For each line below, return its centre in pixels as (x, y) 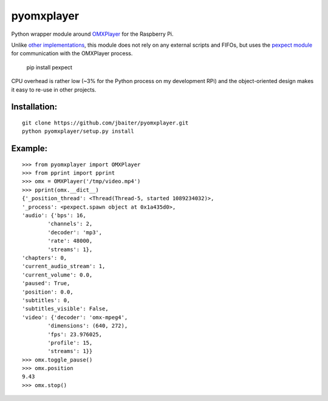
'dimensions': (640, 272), (88, 326)
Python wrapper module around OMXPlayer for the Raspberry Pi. (92, 34)
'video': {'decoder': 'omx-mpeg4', (75, 317)
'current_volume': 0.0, (57, 275)
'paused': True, (46, 283)
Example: (29, 149)
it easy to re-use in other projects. (54, 89)
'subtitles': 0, (46, 300)
